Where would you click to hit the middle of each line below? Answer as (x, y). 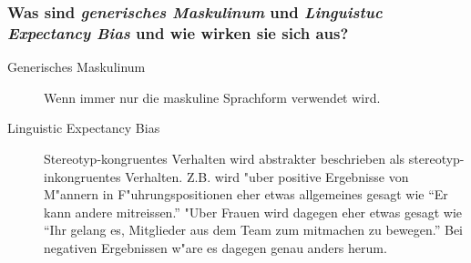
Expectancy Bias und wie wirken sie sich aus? (178, 32)
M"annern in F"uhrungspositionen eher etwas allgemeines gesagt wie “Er (246, 194)
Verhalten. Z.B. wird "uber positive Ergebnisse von (267, 176)
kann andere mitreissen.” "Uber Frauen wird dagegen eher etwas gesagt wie (253, 212)
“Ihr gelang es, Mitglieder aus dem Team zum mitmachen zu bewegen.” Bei (254, 230)
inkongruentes (82, 176)
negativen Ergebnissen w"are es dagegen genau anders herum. (215, 247)
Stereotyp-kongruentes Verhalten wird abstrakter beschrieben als (225, 158)
